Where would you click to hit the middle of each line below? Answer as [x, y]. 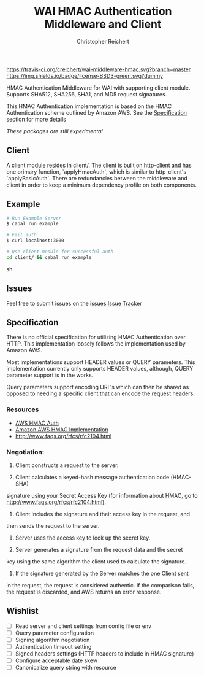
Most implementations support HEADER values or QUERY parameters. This [101, 362]
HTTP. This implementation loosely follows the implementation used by [96, 344]
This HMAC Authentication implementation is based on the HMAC [89, 106]
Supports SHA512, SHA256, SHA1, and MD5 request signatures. [87, 94]
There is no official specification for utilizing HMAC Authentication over [96, 337]
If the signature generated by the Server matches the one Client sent [102, 574]
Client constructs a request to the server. [67, 465]
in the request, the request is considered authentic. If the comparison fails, [100, 586]
